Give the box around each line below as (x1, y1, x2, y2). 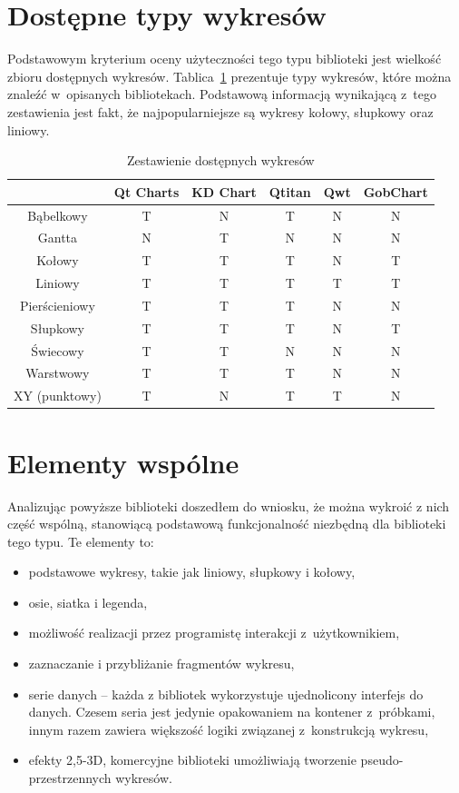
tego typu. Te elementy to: (7, 531, 154, 550)
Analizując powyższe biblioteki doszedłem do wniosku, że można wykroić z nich (7, 496, 450, 515)
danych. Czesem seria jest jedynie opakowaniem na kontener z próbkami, (28, 702, 435, 721)
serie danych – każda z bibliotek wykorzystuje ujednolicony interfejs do (28, 684, 424, 703)
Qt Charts (113, 182, 180, 201)
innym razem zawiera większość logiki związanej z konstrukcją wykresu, (28, 719, 429, 738)
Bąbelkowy (27, 205, 88, 224)
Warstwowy (25, 363, 90, 382)
